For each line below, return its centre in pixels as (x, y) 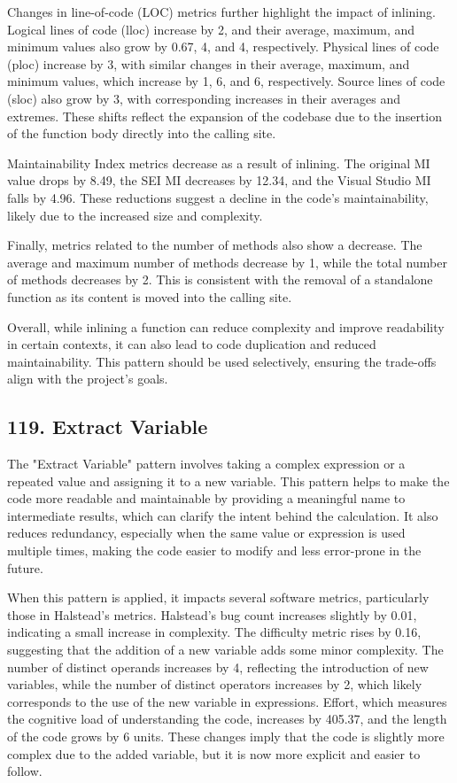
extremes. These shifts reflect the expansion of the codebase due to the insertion (225, 116)
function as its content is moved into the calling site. (150, 296)
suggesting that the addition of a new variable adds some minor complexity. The (225, 650)
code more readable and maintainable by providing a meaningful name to (206, 498)
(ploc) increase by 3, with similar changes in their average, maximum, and (209, 63)
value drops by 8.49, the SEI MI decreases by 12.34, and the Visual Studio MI (219, 180)
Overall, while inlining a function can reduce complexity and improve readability (226, 326)
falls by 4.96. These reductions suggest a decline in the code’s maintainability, (218, 197)
